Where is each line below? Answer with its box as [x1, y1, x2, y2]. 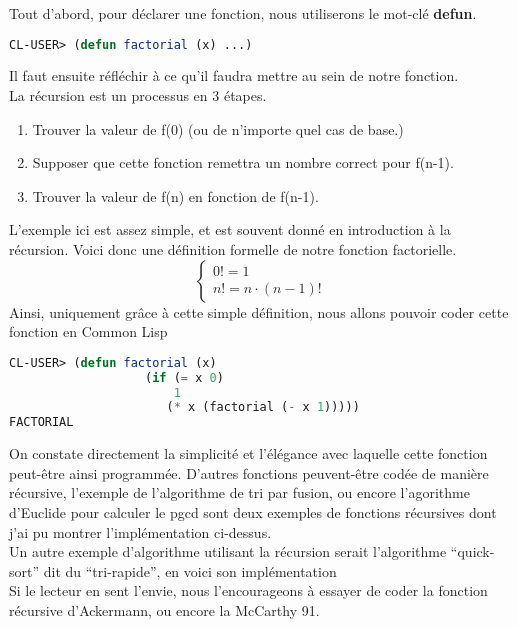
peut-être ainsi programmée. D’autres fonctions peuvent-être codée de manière [9, 462, 489, 483]
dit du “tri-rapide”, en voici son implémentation [43, 560, 337, 581]
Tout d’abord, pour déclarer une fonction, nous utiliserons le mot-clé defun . [9, 3, 477, 23]
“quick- [450, 541, 495, 562]
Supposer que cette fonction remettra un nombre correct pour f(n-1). [32, 152, 454, 173]
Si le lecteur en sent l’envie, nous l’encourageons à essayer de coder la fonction [9, 580, 488, 601]
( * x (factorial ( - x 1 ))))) [166, 400, 360, 415]
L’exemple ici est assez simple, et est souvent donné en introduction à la [9, 219, 451, 240]
